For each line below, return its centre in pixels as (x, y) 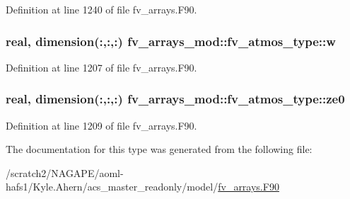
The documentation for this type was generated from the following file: (159, 149)
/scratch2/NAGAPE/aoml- (65, 172)
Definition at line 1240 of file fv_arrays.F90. (101, 9)
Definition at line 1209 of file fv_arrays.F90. (101, 125)
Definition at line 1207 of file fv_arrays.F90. (101, 67)
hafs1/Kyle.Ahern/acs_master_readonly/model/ (112, 187)
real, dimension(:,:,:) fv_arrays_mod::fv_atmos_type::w (171, 41)
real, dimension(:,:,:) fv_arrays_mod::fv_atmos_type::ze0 (175, 99)
